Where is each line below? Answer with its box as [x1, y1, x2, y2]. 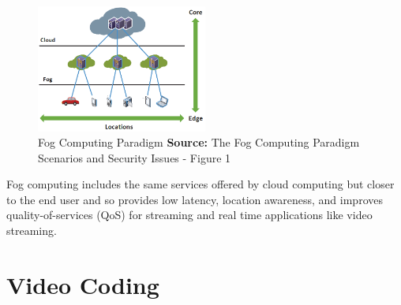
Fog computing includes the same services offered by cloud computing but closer [6, 176, 395, 192]
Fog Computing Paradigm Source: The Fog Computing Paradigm [38, 134, 360, 151]
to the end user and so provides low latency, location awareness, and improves [6, 191, 383, 207]
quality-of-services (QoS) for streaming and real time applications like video [6, 206, 373, 223]
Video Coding [6, 268, 159, 300]
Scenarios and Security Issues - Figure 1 [38, 149, 231, 166]
